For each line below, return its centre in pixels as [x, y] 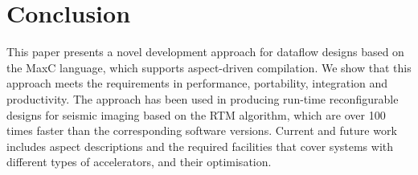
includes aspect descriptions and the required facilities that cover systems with [200, 146]
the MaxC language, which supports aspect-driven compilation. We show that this [209, 67]
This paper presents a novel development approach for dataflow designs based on [205, 52]
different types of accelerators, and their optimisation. [139, 162]
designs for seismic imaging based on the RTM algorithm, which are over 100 [196, 114]
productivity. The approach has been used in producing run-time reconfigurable [203, 98]
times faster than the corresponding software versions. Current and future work [202, 130]
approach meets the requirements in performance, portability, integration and [197, 83]
